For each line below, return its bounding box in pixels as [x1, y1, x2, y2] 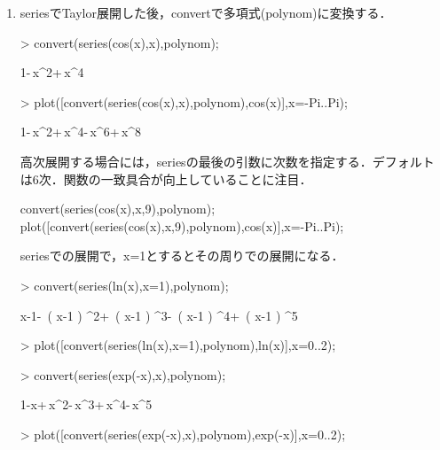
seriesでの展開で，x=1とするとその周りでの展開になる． [20, 246, 344, 265]
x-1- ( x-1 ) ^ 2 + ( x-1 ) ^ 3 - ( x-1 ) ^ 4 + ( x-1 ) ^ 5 [20, 306, 298, 324]
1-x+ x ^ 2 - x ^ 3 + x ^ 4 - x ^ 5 [20, 395, 153, 414]
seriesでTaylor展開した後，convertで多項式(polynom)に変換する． [20, 4, 392, 21]
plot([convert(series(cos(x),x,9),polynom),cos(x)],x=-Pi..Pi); [20, 216, 344, 235]
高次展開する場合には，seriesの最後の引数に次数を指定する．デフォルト [20, 151, 435, 170]
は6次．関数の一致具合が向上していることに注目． [20, 169, 312, 188]
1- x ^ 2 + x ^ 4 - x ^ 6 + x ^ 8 [20, 122, 142, 141]
